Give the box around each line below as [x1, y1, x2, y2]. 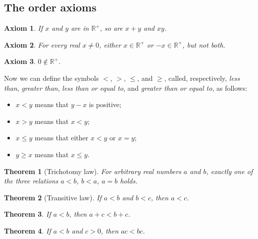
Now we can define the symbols [4, 72, 99, 83]
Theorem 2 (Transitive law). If [4, 192, 102, 202]
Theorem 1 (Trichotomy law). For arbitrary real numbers [4, 166, 181, 176]
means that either [35, 132, 89, 143]
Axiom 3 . [4, 56, 36, 66]
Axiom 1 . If [4, 23, 43, 33]
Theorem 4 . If [4, 225, 51, 236]
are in [71, 23, 89, 33]
